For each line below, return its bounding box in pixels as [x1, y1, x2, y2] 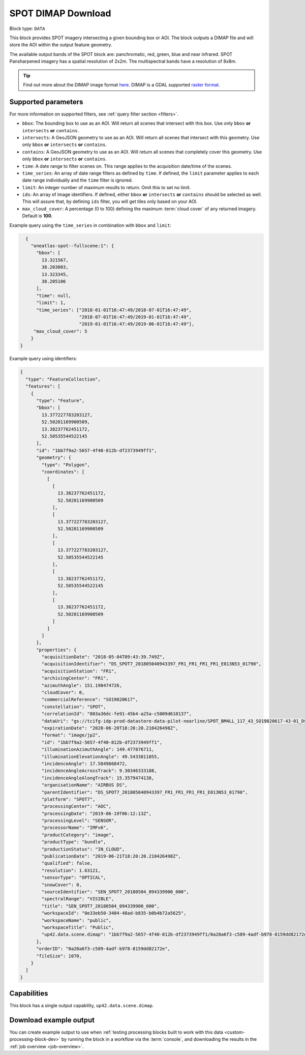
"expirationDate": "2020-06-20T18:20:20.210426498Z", [41, 725, 178, 731]
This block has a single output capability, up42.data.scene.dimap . [9, 1003, 154, 1009]
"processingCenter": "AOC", [41, 804, 112, 809]
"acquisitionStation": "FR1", [41, 668, 117, 674]
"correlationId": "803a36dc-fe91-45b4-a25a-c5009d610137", [41, 711, 192, 717]
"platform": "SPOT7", [41, 796, 96, 802]
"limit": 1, [36, 300, 66, 306]
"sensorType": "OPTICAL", [41, 875, 106, 881]
